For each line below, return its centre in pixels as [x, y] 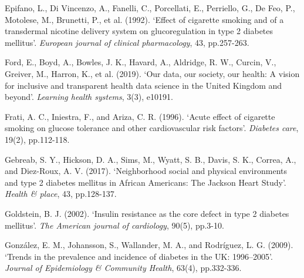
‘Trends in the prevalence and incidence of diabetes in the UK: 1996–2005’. [139, 256]
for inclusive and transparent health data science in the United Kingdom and [143, 85]
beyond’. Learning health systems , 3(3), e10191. [89, 97]
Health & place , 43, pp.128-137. [61, 194]
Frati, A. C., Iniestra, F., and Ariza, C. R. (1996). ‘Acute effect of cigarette [140, 116]
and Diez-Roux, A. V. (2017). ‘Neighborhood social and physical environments [146, 171]
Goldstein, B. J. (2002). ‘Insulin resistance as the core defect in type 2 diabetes [147, 213]
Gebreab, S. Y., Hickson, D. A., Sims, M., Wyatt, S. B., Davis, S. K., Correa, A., [151, 159]
